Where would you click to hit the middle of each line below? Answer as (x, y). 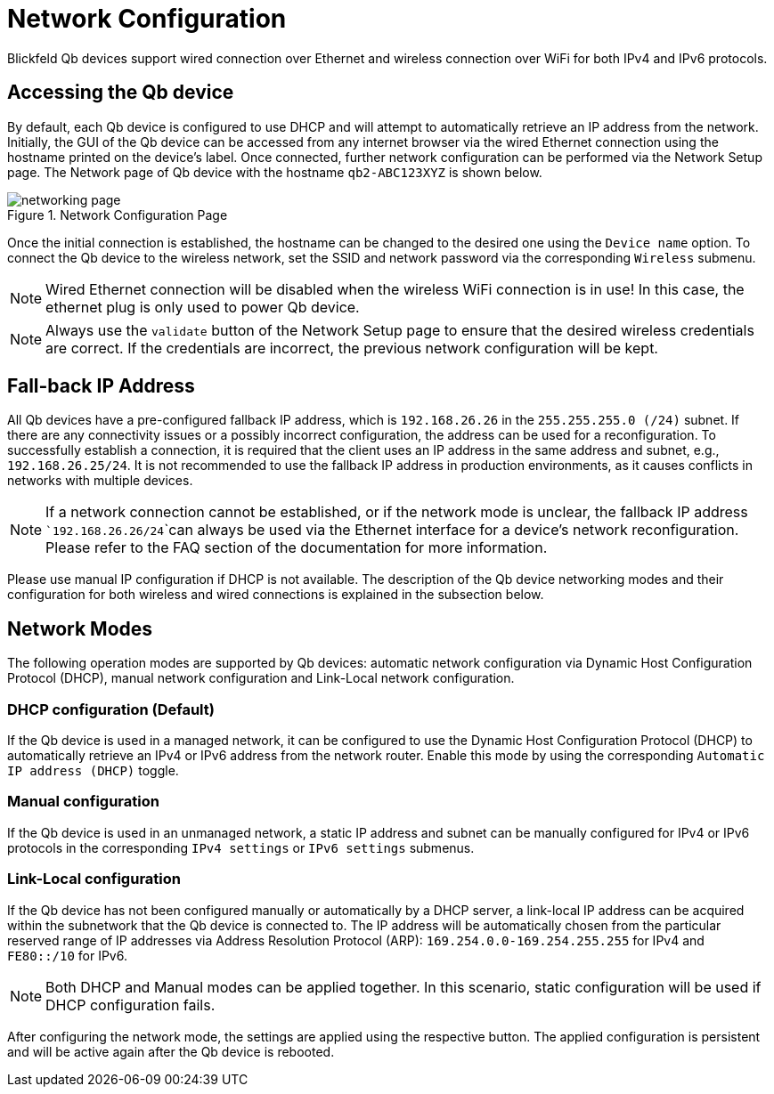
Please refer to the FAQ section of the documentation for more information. (297, 548)
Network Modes (80, 628)
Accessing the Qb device (121, 93)
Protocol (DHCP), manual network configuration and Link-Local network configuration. (261, 678)
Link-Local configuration (94, 879)
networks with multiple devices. (100, 481)
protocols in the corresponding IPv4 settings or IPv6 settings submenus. (241, 847)
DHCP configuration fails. (130, 1005)
